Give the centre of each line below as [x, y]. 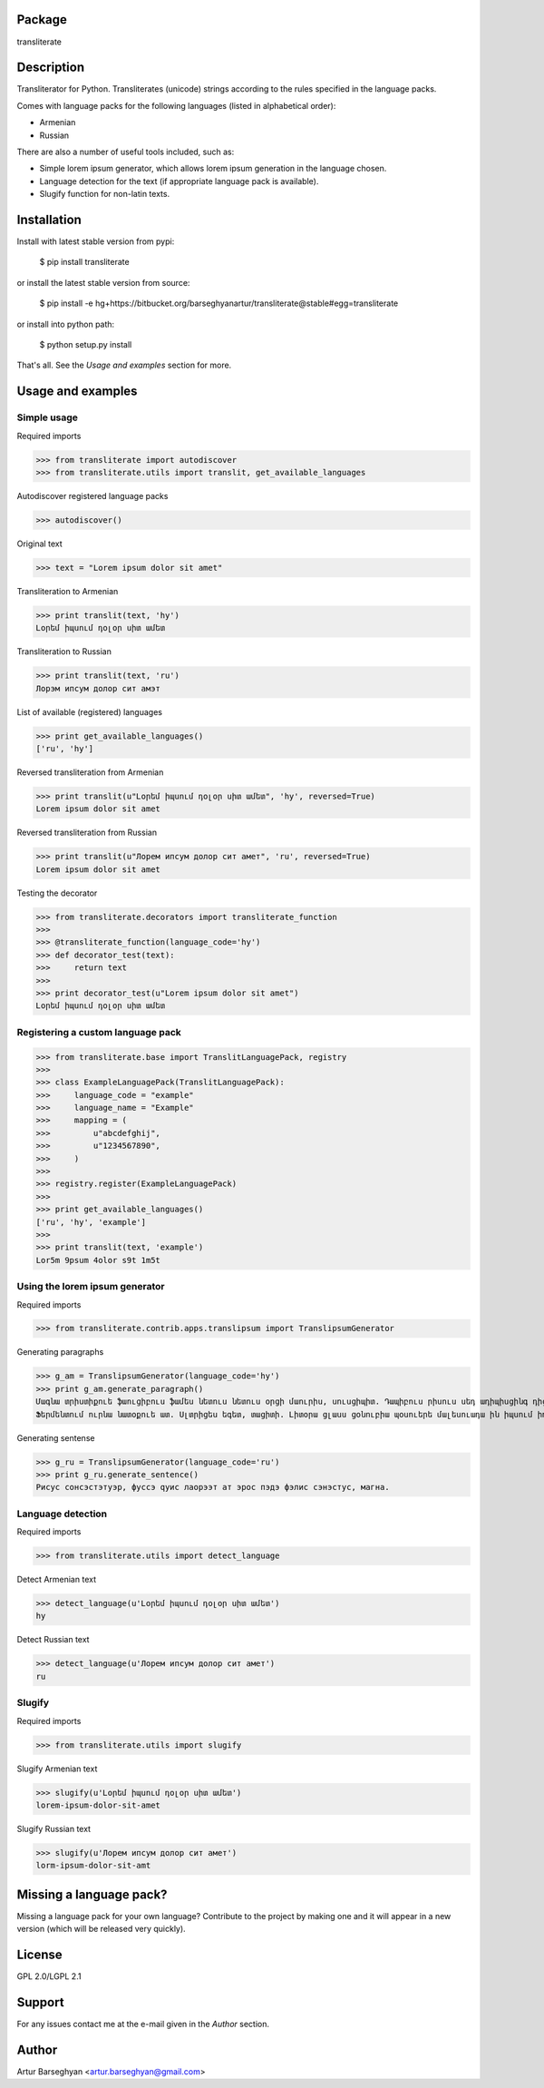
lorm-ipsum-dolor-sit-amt [93, 1866]
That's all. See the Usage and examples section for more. [124, 365]
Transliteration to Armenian [68, 591]
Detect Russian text [53, 1640]
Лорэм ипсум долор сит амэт [98, 688]
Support [40, 2002]
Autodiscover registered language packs [92, 495]
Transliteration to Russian [64, 652]
